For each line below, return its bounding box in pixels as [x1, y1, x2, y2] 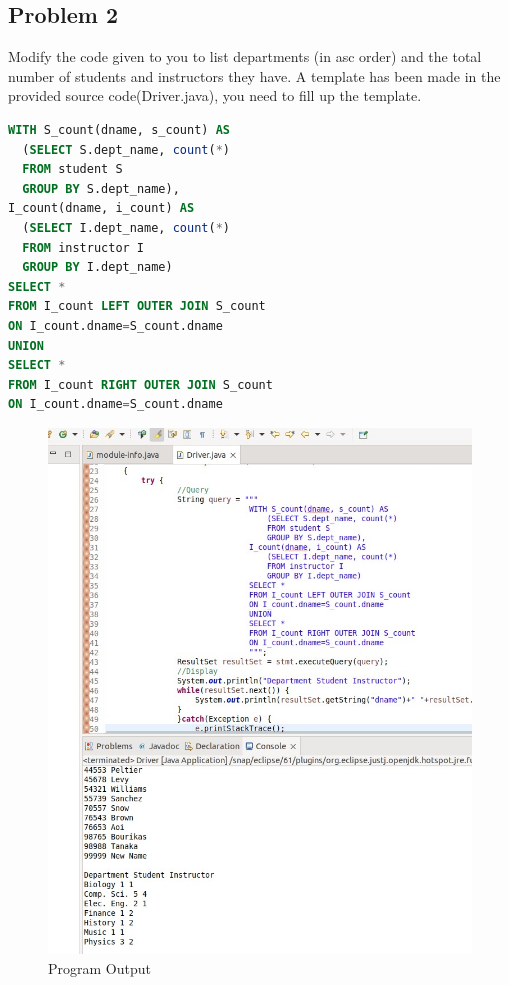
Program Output [48, 957, 151, 978]
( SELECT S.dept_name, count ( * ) [22, 142, 230, 157]
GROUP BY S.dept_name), [22, 181, 180, 196]
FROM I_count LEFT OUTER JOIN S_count [8, 299, 266, 314]
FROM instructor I [22, 240, 145, 255]
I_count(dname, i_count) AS [8, 201, 195, 216]
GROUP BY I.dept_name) [22, 260, 173, 275]
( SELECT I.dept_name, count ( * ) [22, 220, 230, 235]
